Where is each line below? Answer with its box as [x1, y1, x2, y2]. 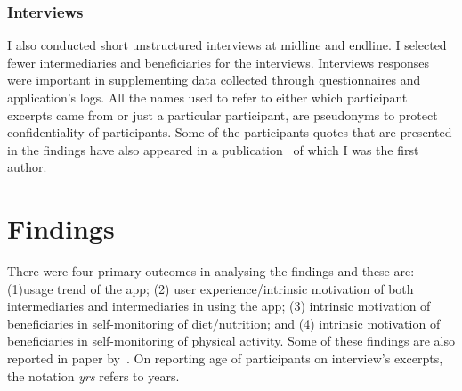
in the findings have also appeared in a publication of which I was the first [7, 140, 419, 159]
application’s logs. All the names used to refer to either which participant [7, 88, 408, 106]
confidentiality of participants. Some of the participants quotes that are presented [7, 123, 452, 142]
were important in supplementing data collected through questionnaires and [7, 70, 421, 89]
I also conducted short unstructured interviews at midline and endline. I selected [7, 36, 447, 54]
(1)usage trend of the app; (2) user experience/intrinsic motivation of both [7, 279, 414, 297]
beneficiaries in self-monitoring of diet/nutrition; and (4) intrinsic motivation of [7, 314, 441, 332]
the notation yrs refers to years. [7, 366, 180, 385]
